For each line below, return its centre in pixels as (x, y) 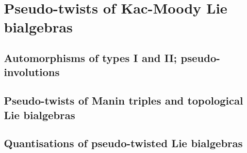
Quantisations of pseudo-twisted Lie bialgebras (123, 143)
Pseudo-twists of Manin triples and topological (123, 100)
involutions (32, 72)
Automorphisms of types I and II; (91, 57)
